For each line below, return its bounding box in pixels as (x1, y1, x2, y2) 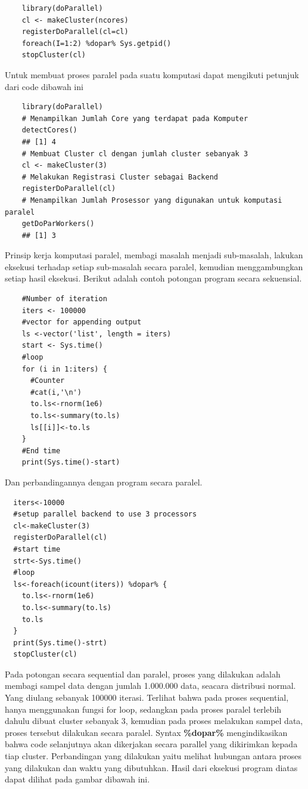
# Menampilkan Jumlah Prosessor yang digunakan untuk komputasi (21, 196, 282, 205)
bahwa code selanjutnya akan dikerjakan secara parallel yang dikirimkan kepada (5, 738, 298, 750)
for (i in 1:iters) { (21, 364, 107, 373)
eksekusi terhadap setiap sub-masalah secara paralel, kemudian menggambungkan (5, 260, 303, 273)
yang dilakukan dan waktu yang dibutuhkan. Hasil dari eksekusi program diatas (5, 761, 298, 773)
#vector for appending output (21, 318, 142, 327)
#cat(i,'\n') (30, 388, 82, 397)
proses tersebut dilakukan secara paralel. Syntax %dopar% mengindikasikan (5, 726, 288, 738)
